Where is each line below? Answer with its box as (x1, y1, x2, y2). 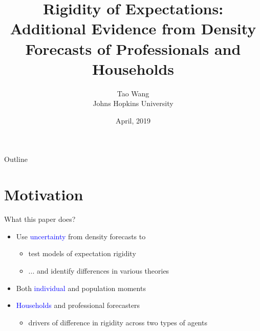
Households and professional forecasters (16, 300, 140, 311)
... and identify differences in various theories (28, 265, 169, 276)
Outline (4, 154, 28, 164)
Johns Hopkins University (93, 98, 174, 109)
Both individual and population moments (16, 282, 146, 293)
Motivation (4, 184, 83, 205)
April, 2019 (115, 115, 151, 126)
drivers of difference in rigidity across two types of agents (28, 317, 207, 327)
